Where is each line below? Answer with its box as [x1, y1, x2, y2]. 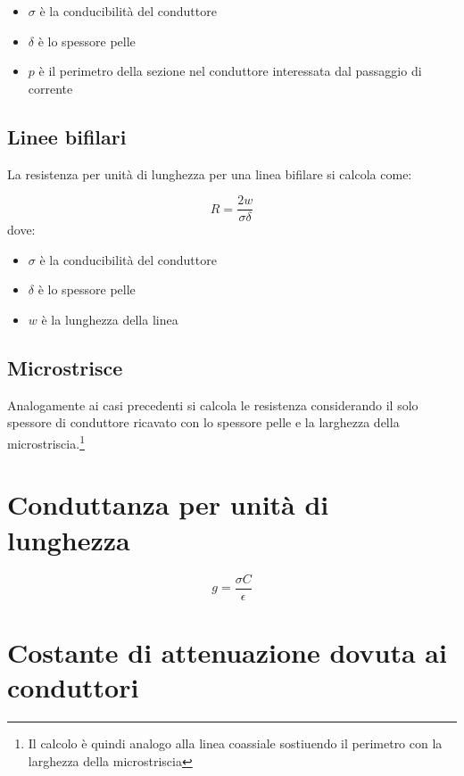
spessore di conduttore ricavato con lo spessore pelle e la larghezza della [7, 413, 400, 432]
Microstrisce [7, 354, 123, 381]
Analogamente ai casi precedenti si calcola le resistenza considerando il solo [7, 395, 418, 414]
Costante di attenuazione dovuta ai [7, 633, 447, 670]
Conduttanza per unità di [7, 486, 329, 523]
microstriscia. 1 [7, 432, 85, 452]
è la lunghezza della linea [41, 310, 178, 329]
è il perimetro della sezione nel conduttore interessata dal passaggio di [38, 62, 422, 80]
